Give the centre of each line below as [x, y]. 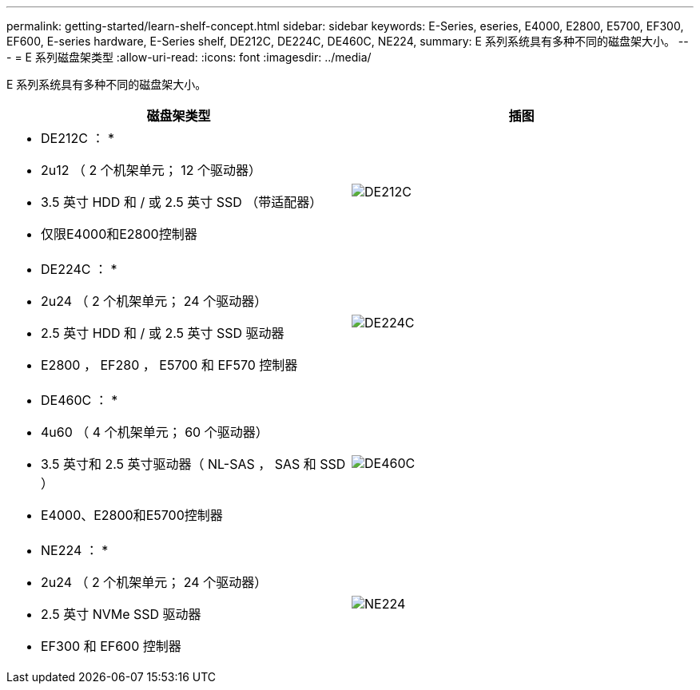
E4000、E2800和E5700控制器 [132, 515]
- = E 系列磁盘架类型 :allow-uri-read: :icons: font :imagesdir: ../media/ [189, 57]
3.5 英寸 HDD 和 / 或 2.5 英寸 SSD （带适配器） [182, 202]
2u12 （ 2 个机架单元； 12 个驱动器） [151, 170]
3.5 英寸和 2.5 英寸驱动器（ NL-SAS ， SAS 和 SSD [193, 464]
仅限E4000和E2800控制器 [119, 234]
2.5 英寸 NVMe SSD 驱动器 [121, 614]
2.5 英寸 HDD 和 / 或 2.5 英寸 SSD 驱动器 [163, 333]
